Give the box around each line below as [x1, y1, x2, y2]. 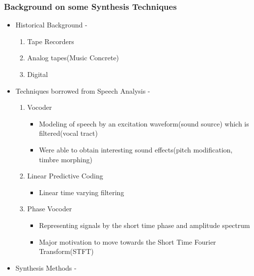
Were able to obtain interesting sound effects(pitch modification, [39, 144, 233, 154]
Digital [27, 69, 48, 79]
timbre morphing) [39, 154, 92, 164]
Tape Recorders [27, 36, 74, 46]
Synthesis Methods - [15, 262, 77, 273]
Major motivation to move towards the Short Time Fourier [39, 236, 216, 247]
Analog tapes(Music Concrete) [27, 52, 119, 63]
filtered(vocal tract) [39, 128, 98, 138]
